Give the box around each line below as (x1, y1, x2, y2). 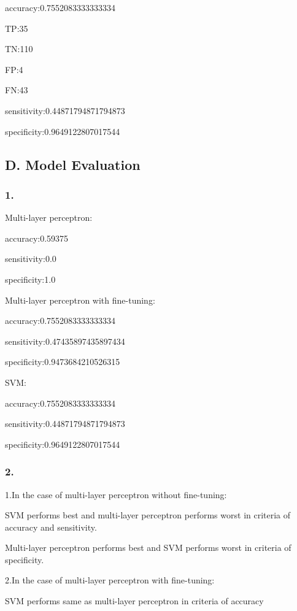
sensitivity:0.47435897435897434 (5, 334, 125, 347)
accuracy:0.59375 (5, 231, 69, 244)
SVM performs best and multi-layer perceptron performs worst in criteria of (5, 509, 291, 521)
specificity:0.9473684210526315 (5, 355, 120, 368)
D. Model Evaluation (5, 155, 141, 174)
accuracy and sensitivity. (5, 520, 97, 533)
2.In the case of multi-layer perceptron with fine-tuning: (5, 574, 215, 586)
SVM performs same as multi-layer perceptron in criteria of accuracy (5, 594, 264, 607)
